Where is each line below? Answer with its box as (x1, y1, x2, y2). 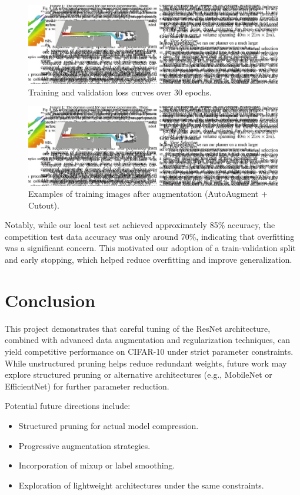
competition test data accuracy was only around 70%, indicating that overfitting (5, 230, 295, 242)
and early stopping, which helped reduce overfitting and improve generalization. (5, 253, 292, 266)
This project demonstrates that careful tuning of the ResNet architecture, (5, 322, 271, 334)
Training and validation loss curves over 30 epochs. (28, 85, 212, 98)
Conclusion (5, 288, 96, 312)
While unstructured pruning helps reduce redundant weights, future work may (5, 357, 287, 369)
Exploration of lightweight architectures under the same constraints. (18, 478, 264, 491)
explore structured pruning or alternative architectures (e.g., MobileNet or (5, 368, 272, 381)
